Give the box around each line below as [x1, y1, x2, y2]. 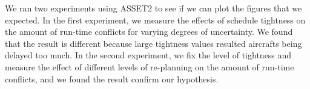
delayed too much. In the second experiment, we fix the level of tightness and [5, 49, 292, 61]
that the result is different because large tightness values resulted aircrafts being [5, 37, 302, 49]
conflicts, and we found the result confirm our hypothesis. [5, 72, 219, 85]
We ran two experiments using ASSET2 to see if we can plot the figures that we [5, 2, 302, 14]
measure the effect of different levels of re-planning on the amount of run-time [5, 60, 294, 73]
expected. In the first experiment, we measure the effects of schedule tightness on [5, 13, 306, 26]
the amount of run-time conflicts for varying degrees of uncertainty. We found [5, 25, 293, 38]
